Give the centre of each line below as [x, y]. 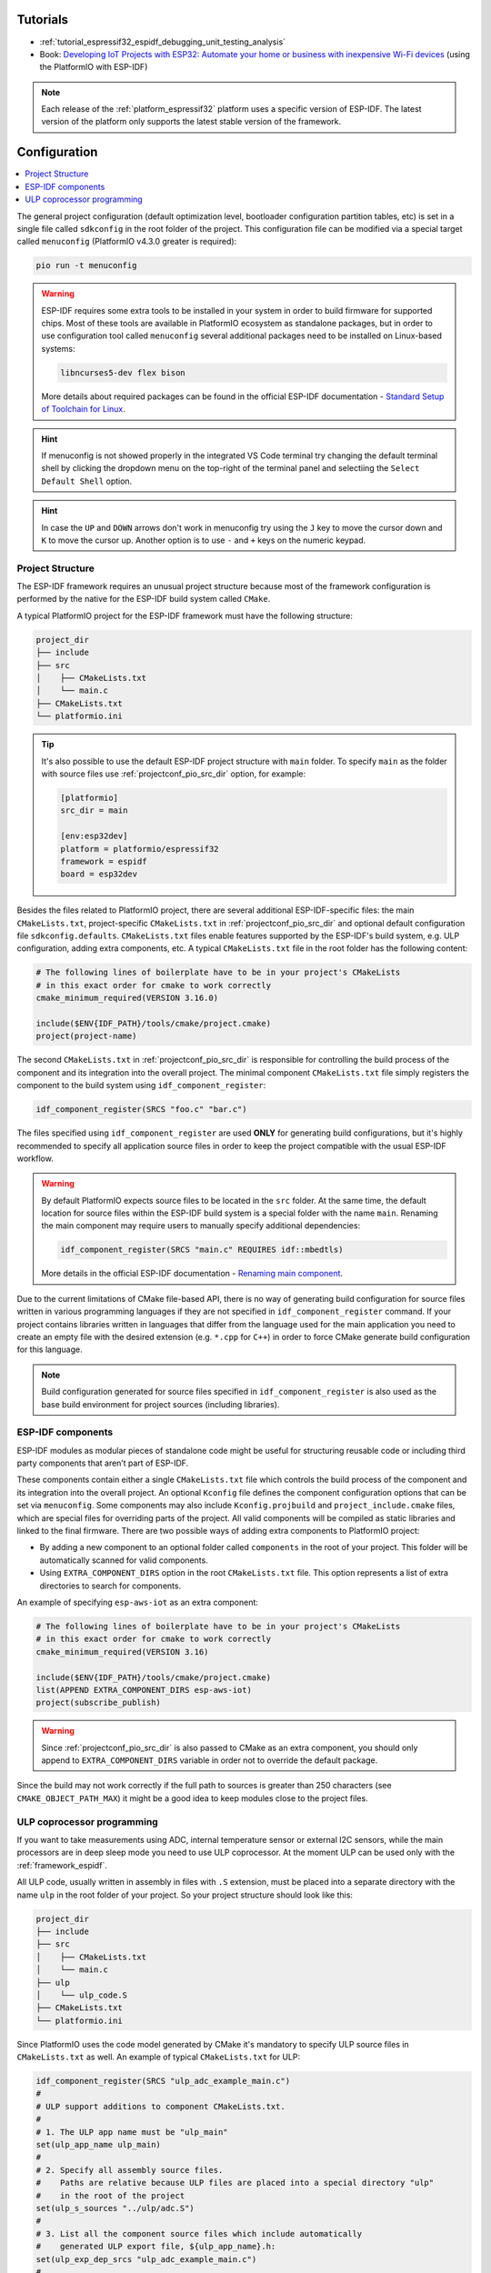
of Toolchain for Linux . [84, 409]
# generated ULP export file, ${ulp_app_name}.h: [156, 2247]
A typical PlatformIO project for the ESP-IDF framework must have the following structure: [185, 616]
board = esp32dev [99, 874]
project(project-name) [86, 1036]
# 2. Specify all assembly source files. [130, 2170]
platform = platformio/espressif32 [140, 849]
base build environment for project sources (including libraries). [160, 1404]
